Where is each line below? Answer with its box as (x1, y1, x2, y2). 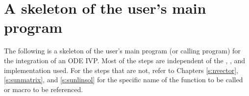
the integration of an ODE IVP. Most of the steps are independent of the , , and (4, 55, 246, 65)
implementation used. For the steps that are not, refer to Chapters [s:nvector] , (4, 65, 238, 75)
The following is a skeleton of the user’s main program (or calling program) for (4, 46, 241, 56)
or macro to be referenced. (4, 84, 83, 94)
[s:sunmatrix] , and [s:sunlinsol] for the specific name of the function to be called (4, 74, 243, 85)
